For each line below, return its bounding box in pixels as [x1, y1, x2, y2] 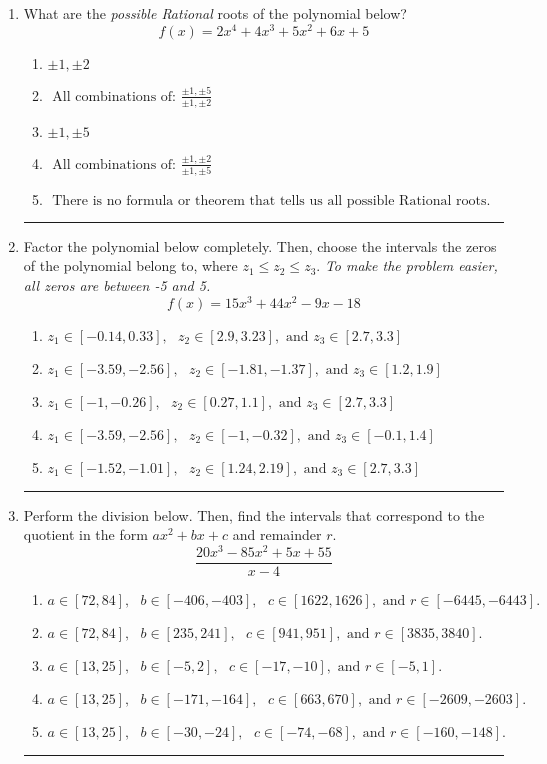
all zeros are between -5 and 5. [23, 275, 211, 295]
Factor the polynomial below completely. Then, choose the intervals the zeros [23, 235, 497, 256]
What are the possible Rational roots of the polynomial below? [23, 3, 407, 23]
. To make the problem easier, [316, 255, 498, 276]
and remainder [232, 524, 322, 545]
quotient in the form [23, 524, 148, 545]
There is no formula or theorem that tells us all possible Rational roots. [52, 193, 491, 208]
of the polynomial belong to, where [23, 255, 238, 276]
